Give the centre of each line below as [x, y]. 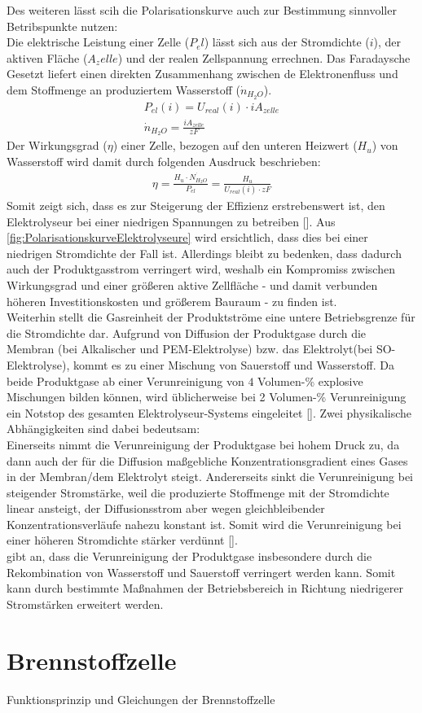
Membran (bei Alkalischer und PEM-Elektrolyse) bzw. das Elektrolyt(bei [190, 349]
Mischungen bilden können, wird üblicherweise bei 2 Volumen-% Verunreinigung [207, 397]
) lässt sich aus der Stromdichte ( [287, 42]
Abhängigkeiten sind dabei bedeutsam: [103, 429]
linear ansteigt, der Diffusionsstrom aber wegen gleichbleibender [166, 508]
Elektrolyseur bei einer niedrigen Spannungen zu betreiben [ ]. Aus [171, 221]
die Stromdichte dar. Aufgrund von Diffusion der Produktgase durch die [187, 332]
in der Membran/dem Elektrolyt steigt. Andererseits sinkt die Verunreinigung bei [210, 477]
